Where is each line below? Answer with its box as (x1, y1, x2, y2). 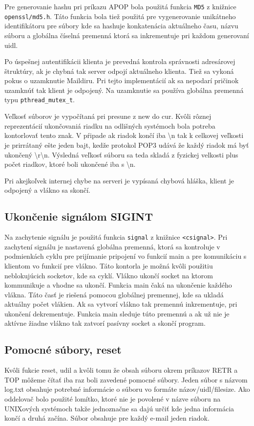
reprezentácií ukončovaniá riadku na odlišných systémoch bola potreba (4, 120, 215, 131)
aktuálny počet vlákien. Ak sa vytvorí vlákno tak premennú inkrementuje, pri (4, 299, 237, 309)
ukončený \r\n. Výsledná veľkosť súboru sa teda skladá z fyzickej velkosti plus (4, 149, 238, 159)
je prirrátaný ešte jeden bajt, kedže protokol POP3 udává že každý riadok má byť (4, 139, 249, 150)
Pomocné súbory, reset (4, 342, 122, 357)
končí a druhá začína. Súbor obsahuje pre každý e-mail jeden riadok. (4, 413, 210, 423)
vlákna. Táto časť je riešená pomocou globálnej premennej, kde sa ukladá (4, 289, 224, 299)
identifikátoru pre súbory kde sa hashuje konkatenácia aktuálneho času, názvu (4, 21, 238, 31)
